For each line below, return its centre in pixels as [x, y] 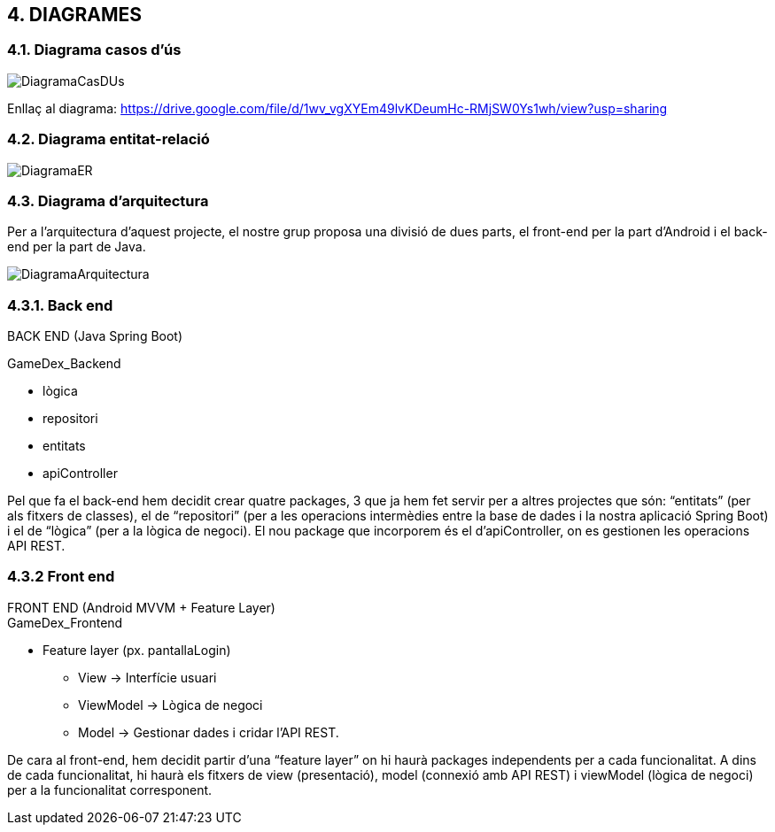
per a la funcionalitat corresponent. [110, 790]
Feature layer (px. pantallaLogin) [137, 650]
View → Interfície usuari [147, 677]
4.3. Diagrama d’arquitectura [108, 200]
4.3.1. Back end [60, 305]
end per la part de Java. [77, 247]
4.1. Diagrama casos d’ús [94, 50]
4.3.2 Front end [61, 577]
